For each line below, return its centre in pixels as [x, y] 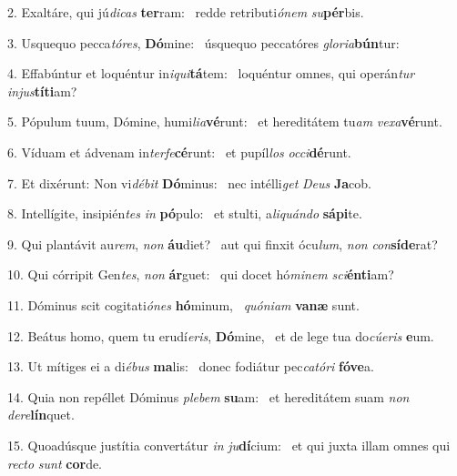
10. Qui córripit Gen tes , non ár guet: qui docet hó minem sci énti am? [201, 274]
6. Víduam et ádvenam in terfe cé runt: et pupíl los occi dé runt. [179, 152]
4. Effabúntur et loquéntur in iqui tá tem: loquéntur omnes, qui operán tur [211, 73]
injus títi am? [42, 91]
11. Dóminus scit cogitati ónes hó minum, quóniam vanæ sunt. [183, 304]
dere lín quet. [41, 415]
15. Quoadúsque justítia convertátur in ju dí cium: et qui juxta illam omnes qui [229, 445]
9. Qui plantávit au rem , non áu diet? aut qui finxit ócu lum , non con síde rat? [223, 243]
